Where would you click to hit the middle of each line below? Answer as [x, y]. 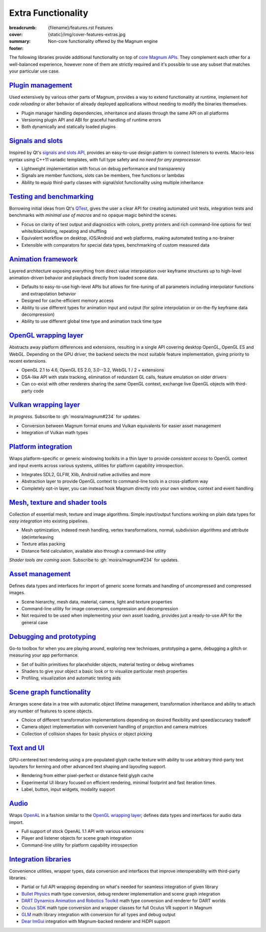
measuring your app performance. [44, 655]
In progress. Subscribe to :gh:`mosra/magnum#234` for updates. [75, 416]
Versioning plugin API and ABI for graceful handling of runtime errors [91, 120]
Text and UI [27, 748]
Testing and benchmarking [51, 197]
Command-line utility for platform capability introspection [80, 845]
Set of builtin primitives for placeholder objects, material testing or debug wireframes [108, 664]
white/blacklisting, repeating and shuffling [64, 231]
